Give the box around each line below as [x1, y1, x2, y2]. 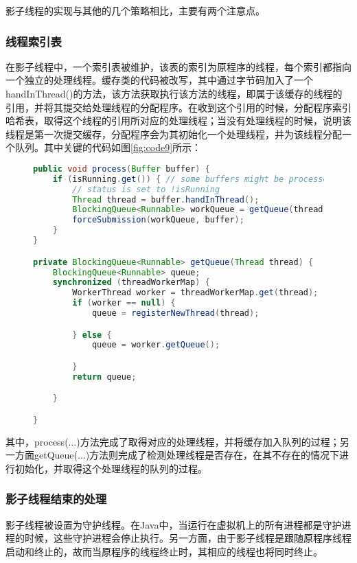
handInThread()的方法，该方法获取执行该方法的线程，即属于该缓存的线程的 [5, 87, 343, 100]
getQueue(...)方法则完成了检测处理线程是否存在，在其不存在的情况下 [34, 448, 340, 462]
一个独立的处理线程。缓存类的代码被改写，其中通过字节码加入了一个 [5, 73, 313, 87]
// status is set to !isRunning [72, 184, 220, 194]
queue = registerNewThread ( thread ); [91, 308, 260, 318]
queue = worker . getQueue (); [91, 340, 220, 350]
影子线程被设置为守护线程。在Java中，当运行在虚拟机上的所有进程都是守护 [5, 517, 342, 531]
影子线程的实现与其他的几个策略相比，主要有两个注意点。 [5, 3, 265, 17]
